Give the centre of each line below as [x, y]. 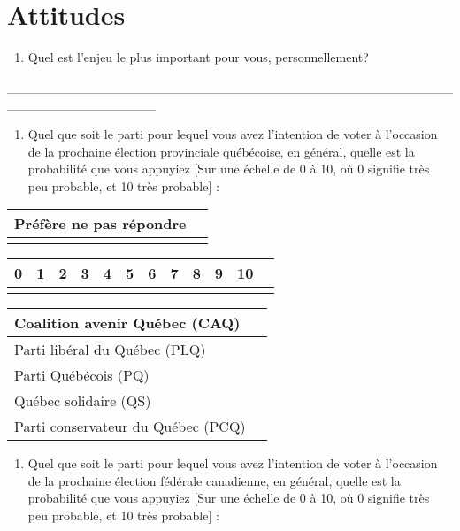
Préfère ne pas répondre [100, 224]
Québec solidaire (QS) [83, 401]
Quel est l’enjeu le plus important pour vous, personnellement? [198, 57]
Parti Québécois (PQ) [82, 375]
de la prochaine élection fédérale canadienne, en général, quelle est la [214, 480]
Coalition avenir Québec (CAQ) [127, 323]
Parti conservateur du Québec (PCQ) [130, 427]
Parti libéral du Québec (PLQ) [110, 350]
